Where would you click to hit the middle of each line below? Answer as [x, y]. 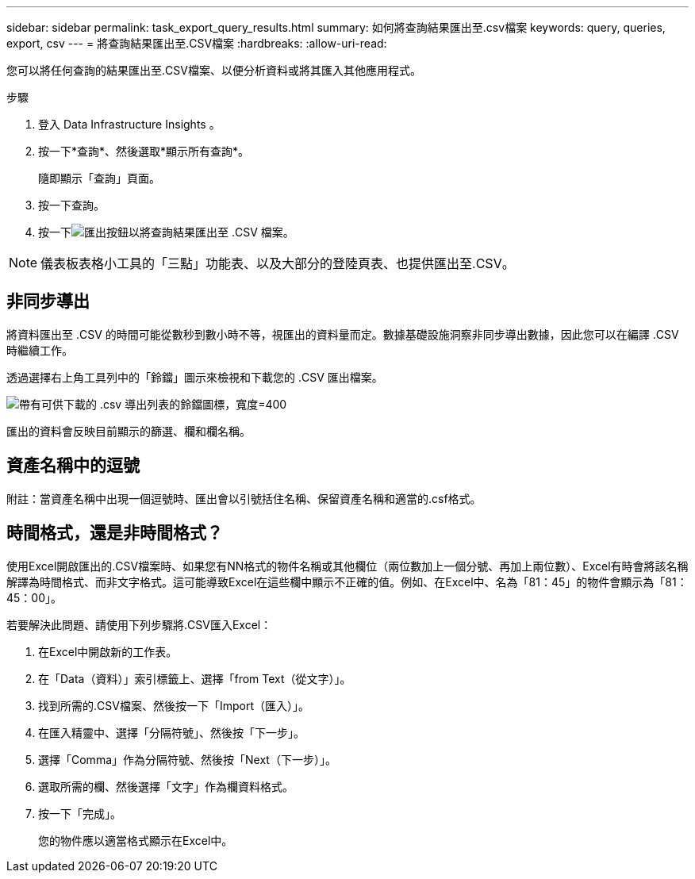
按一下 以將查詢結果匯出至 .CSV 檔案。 [166, 232]
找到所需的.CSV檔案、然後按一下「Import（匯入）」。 [174, 705]
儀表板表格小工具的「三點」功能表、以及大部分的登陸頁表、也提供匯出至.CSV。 [278, 263]
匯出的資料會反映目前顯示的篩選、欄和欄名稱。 [129, 431]
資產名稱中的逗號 [73, 466]
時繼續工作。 [40, 350]
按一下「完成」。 [80, 813]
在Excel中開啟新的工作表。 [108, 651]
